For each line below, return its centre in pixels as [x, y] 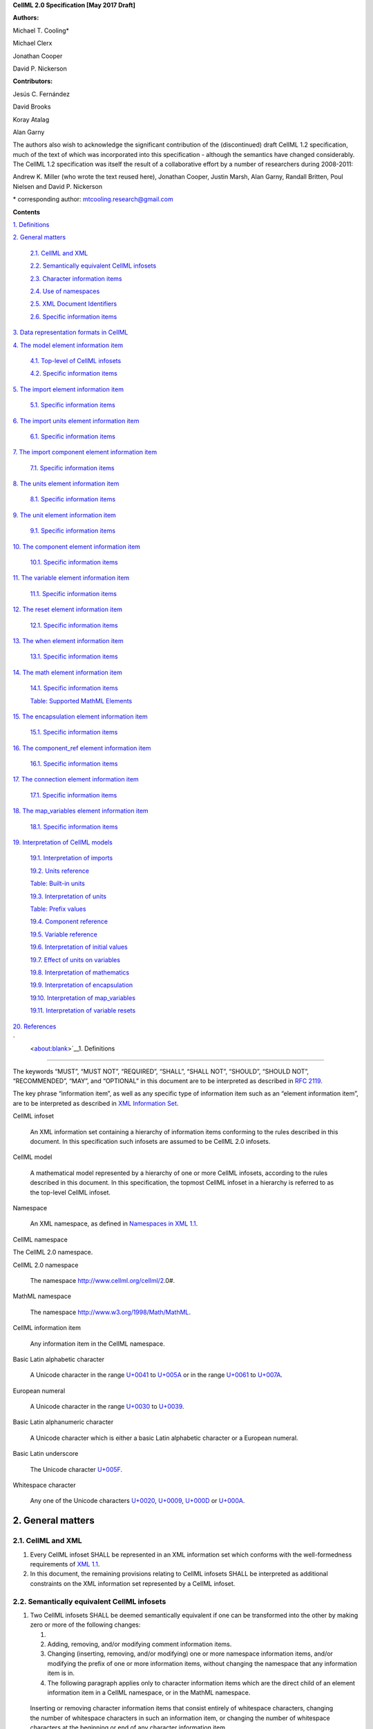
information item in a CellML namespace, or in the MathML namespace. [149, 1692]
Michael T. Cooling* [41, 30]
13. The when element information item [68, 640]
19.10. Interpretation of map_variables [83, 998]
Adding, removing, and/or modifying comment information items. [140, 1644]
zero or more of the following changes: [85, 1625]
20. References [35, 1026]
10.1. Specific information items [74, 562]
